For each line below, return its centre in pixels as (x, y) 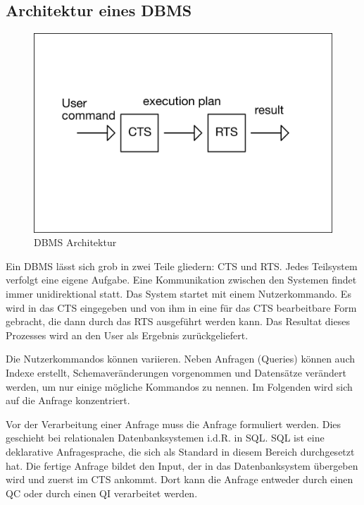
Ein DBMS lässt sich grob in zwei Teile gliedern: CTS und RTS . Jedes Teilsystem (182, 266)
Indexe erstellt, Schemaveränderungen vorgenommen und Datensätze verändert (176, 372)
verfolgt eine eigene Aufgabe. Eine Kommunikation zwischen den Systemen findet (181, 280)
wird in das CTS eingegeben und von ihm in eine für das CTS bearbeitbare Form (181, 307)
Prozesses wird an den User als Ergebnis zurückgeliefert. (127, 335)
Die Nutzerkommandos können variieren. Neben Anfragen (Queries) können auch (181, 359)
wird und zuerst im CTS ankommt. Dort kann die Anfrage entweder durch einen (180, 479)
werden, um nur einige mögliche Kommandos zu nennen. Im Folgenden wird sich (179, 386)
